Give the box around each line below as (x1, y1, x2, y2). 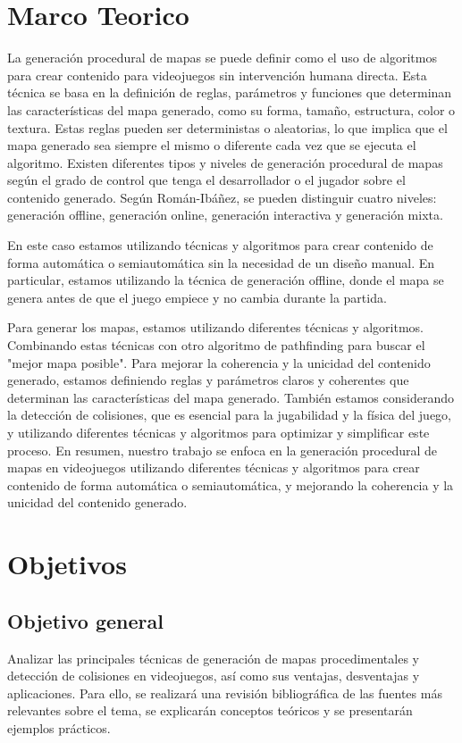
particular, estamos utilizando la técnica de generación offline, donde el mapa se (7, 271, 444, 289)
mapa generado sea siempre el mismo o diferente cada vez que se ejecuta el (7, 136, 416, 154)
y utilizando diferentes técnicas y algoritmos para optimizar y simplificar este (7, 423, 430, 441)
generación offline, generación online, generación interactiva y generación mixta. (7, 205, 443, 224)
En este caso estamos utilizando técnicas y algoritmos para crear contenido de (7, 236, 433, 255)
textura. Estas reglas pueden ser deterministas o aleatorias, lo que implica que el (7, 118, 448, 137)
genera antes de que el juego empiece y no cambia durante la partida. (7, 288, 387, 306)
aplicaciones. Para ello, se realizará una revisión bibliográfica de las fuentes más (7, 683, 442, 702)
